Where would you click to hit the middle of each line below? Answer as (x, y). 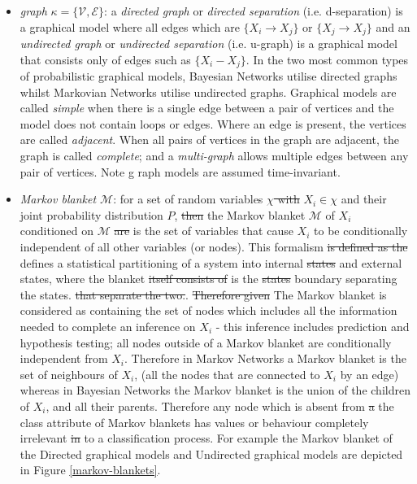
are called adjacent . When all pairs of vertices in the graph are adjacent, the (209, 140)
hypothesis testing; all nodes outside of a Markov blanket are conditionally (206, 342)
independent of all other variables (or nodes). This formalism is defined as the (214, 247)
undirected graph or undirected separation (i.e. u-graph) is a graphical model (208, 44)
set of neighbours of (69, 374)
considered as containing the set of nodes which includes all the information (208, 310)
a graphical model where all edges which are (130, 26)
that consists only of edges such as (105, 59)
